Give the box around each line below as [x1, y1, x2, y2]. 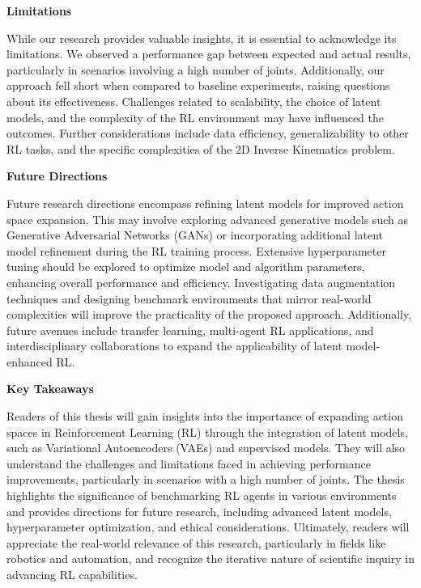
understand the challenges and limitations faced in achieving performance [6, 455, 371, 472]
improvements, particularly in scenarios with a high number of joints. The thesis [6, 471, 405, 488]
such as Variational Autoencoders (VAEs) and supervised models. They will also [6, 439, 406, 456]
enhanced [6, 353, 53, 370]
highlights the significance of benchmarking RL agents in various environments [6, 487, 397, 504]
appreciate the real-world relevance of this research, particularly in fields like [6, 534, 386, 551]
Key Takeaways [6, 380, 94, 397]
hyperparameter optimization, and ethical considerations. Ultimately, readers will [6, 518, 410, 535]
